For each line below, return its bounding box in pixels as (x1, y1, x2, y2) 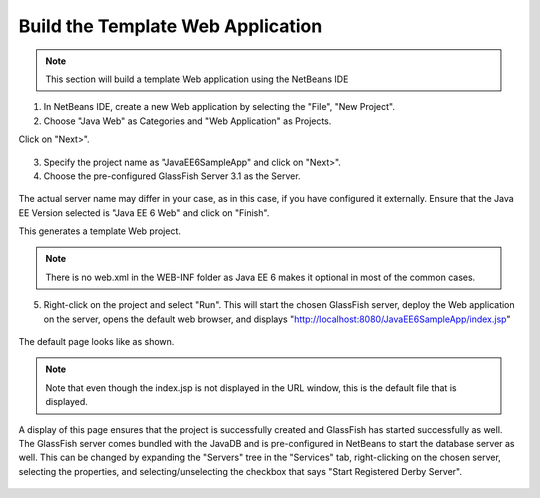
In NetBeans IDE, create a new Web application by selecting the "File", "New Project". (43, 101, 395, 113)
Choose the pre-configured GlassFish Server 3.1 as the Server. (43, 170, 301, 182)
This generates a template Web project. (18, 225, 182, 237)
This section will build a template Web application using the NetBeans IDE (45, 73, 349, 85)
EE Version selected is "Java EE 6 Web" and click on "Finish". (18, 206, 270, 219)
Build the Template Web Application (18, 15, 323, 37)
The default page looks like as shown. (18, 336, 175, 348)
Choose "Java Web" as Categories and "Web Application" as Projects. (43, 115, 332, 127)
